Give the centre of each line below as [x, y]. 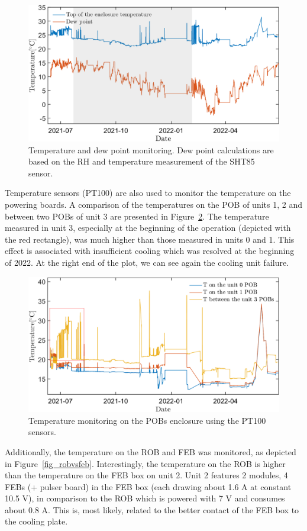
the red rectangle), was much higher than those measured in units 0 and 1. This [150, 239]
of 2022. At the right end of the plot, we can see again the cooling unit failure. [147, 262]
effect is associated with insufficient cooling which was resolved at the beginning [150, 251]
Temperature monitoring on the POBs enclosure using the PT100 [147, 420]
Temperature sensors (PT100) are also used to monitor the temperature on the [148, 193]
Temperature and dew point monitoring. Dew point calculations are [151, 149]
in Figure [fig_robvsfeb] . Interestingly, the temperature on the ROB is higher [145, 463]
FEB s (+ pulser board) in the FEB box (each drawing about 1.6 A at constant [148, 486]
